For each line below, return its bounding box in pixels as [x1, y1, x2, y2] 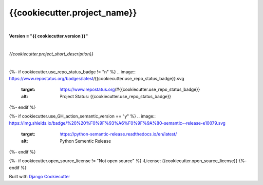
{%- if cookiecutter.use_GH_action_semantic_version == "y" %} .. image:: [9, 113, 156, 119]
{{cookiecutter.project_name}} [9, 7, 137, 18]
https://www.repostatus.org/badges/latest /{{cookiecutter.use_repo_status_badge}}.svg [9, 75, 185, 81]
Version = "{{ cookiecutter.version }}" [9, 33, 88, 39]
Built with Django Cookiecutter [9, 174, 71, 180]
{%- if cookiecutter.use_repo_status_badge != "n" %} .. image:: [9, 68, 136, 75]
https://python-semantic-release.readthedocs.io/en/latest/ [59, 131, 177, 137]
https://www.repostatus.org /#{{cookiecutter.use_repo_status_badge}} [59, 86, 200, 92]
